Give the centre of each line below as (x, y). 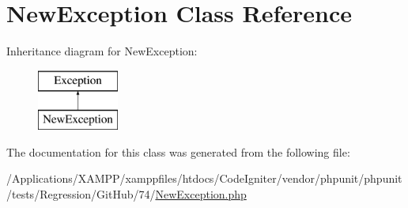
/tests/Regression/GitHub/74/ (81, 194)
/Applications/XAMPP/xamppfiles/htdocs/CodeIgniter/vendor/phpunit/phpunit (204, 178)
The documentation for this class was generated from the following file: (178, 151)
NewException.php (201, 194)
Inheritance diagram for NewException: (102, 51)
